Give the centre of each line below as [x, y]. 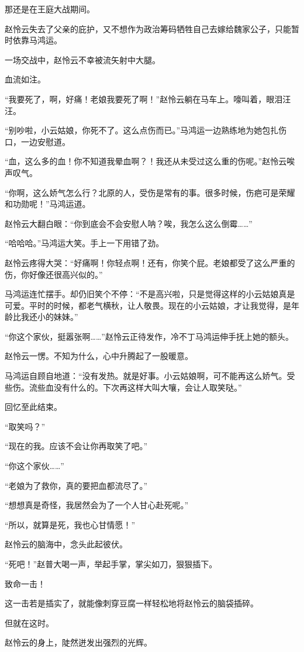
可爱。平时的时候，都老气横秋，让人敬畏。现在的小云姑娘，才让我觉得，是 [148, 305]
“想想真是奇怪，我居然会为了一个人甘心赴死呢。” [97, 505]
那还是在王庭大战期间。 [50, 9]
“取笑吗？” [25, 426]
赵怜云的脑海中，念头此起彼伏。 [66, 544]
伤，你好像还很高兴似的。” [54, 274]
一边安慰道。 [45, 141]
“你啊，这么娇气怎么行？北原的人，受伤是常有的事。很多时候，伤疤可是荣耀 [150, 192]
